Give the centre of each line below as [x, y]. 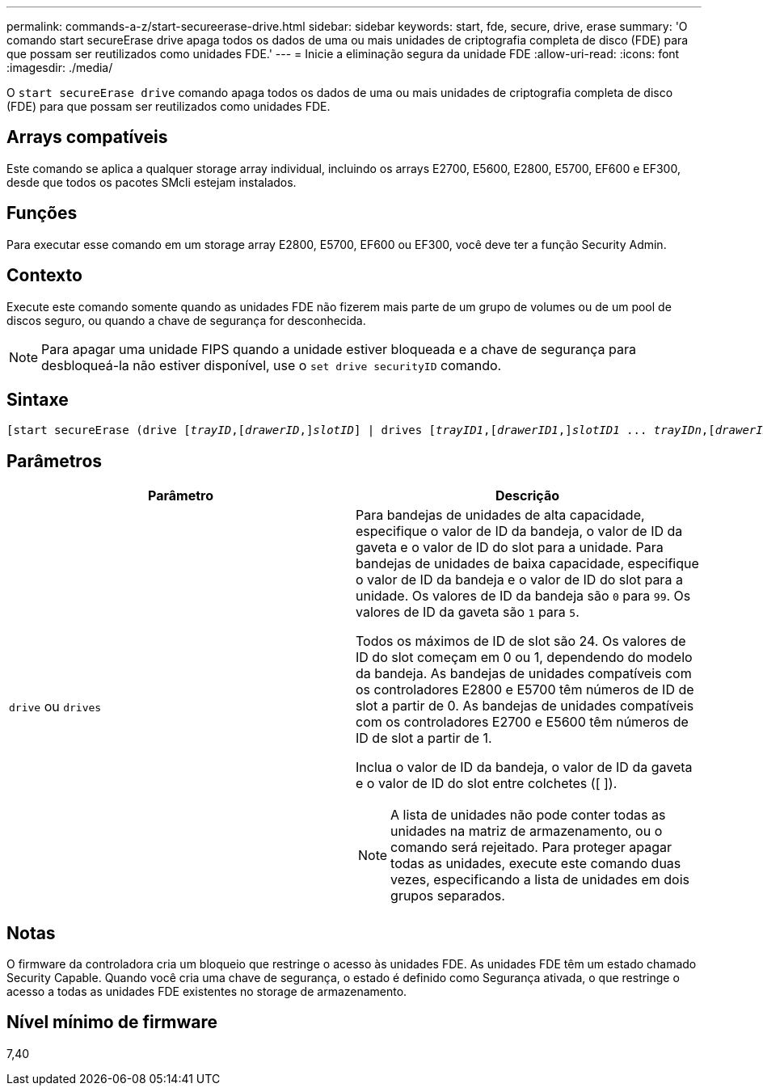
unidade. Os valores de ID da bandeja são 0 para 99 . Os [523, 596]
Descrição [527, 496]
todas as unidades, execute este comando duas [536, 864]
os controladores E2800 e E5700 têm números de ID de [525, 690]
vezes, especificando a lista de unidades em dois [540, 880]
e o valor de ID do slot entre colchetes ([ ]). [487, 784]
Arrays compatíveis [87, 137]
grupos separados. [448, 896]
